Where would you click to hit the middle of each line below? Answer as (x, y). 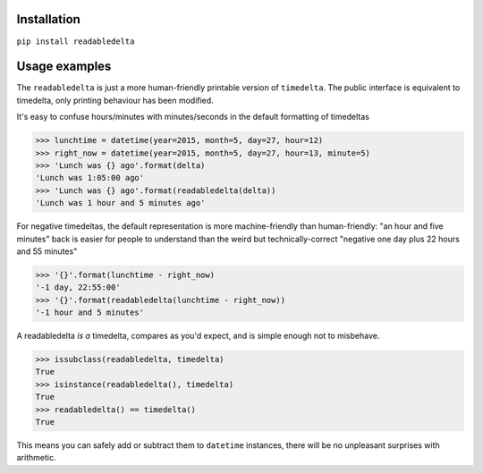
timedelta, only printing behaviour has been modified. (115, 100)
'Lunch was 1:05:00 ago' (90, 178)
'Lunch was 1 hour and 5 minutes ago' (120, 203)
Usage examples (64, 67)
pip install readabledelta (76, 41)
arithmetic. (36, 458)
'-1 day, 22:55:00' (78, 287)
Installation (48, 19)
